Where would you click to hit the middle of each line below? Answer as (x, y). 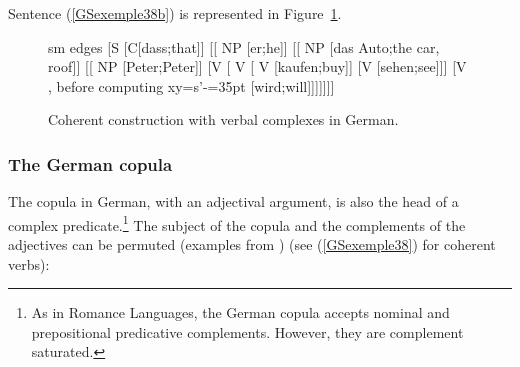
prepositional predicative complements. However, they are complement (247, 331)
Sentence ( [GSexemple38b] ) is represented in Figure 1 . (175, 13)
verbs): (29, 263)
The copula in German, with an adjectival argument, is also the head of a (233, 201)
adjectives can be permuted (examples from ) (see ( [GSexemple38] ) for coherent (252, 244)
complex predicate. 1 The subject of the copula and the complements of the (237, 223)
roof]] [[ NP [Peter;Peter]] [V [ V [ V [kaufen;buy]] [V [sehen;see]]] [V (257, 66)
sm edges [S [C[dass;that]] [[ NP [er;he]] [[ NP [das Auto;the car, (244, 46)
